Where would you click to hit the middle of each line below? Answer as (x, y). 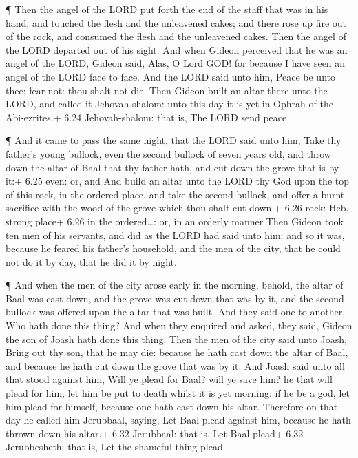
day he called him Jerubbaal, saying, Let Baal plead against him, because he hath (178, 420)
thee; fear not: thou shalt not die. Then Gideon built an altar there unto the (167, 90)
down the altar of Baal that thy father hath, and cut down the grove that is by (172, 167)
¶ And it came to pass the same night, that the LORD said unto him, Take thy (173, 140)
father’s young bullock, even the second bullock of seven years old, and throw (168, 153)
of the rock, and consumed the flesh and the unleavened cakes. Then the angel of (176, 36)
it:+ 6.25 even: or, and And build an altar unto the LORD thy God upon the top (177, 181)
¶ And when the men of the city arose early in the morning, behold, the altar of (175, 285)
